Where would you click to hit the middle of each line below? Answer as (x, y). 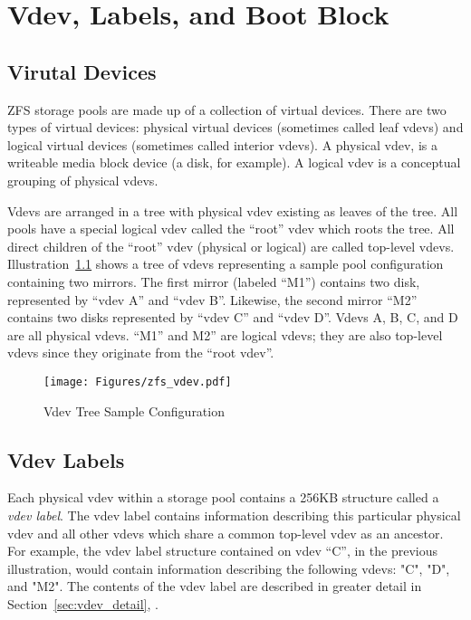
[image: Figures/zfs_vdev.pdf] (138, 382)
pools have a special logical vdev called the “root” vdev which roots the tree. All (231, 229)
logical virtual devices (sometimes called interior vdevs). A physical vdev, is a (222, 144)
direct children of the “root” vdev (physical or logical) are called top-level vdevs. (231, 246)
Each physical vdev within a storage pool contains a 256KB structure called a (223, 497)
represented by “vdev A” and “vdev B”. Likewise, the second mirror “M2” (212, 299)
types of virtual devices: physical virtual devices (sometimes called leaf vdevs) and (235, 127)
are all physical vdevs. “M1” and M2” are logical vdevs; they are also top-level (225, 334)
